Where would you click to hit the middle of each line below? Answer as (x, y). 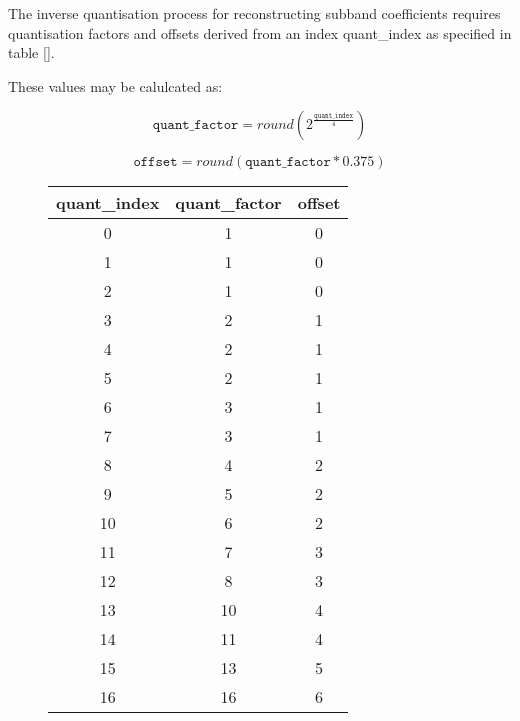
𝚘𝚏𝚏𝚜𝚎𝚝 (155, 162)
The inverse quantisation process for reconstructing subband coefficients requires (254, 13)
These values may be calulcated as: (115, 85)
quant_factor (228, 203)
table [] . (31, 52)
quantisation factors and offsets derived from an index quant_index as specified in (260, 32)
